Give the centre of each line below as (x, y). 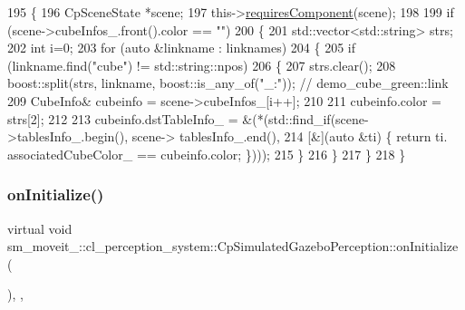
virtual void (40, 228)
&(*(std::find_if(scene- (305, 118)
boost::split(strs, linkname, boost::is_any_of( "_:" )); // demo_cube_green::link (228, 83)
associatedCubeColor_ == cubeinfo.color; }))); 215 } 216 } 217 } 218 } (207, 154)
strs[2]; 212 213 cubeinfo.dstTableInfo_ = (123, 118)
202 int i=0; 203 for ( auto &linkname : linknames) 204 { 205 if (182, 48)
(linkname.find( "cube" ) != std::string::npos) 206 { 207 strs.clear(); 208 (202, 65)
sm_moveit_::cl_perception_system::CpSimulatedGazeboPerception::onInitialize (233, 246)
